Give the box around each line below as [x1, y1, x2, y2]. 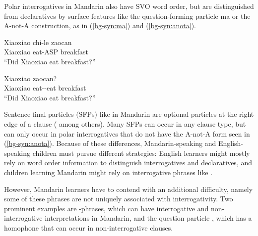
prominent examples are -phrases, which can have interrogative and [4, 203, 209, 213]
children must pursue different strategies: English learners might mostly [32, 147, 250, 158]
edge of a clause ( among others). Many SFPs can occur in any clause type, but [4, 118, 246, 129]
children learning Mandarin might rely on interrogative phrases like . [4, 167, 213, 177]
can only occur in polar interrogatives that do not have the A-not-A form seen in [4, 128, 250, 139]
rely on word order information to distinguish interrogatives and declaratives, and [4, 157, 253, 168]
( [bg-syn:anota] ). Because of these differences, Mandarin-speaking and [4, 138, 216, 148]
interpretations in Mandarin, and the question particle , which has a [45, 213, 252, 223]
